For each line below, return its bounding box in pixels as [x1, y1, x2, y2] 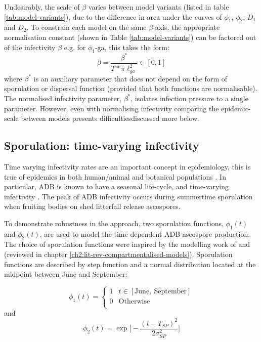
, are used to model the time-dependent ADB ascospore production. [39, 228, 250, 239]
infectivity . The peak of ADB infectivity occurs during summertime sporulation [4, 191, 253, 201]
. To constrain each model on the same [26, 22, 147, 32]
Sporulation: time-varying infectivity [4, 138, 199, 153]
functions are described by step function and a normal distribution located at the [4, 259, 256, 269]
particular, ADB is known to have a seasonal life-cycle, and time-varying [4, 181, 229, 192]
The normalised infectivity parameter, [4, 93, 121, 103]
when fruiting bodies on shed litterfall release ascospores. [4, 201, 181, 211]
